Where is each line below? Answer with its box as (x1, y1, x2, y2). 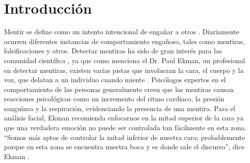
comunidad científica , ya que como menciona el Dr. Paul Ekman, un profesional (4, 55, 245, 65)
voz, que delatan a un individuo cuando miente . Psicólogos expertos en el (4, 74, 226, 85)
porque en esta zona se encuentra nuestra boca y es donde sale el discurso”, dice (4, 141, 245, 152)
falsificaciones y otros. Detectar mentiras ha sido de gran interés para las (4, 46, 222, 56)
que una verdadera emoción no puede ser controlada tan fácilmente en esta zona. (4, 122, 247, 133)
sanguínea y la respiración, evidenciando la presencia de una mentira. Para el (4, 103, 235, 113)
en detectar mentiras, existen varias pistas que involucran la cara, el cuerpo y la (4, 65, 244, 75)
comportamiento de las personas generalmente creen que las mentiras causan (4, 84, 234, 94)
